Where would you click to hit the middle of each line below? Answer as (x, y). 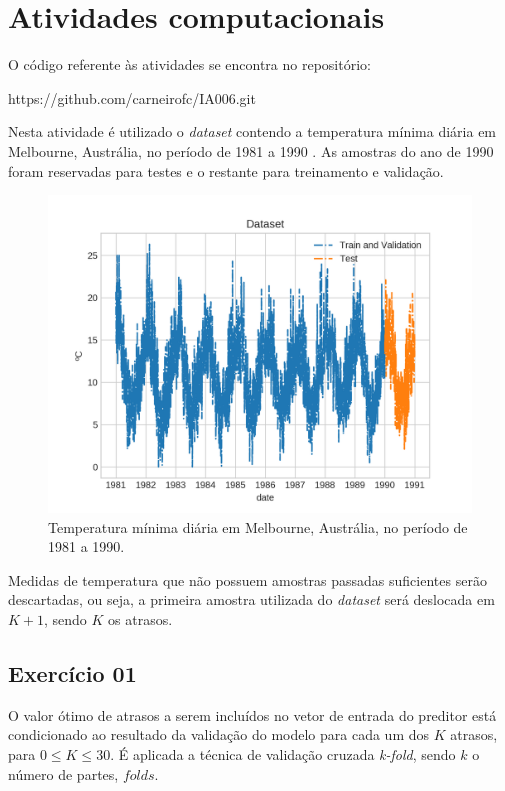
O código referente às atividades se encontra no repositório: (189, 64)
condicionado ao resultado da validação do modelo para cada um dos (219, 734)
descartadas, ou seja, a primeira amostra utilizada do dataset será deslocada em (251, 599)
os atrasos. (140, 619)
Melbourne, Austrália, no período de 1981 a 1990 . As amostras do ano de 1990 (251, 150)
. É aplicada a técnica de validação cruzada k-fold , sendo (283, 754)
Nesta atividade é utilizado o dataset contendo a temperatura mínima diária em (252, 131)
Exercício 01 (72, 673)
